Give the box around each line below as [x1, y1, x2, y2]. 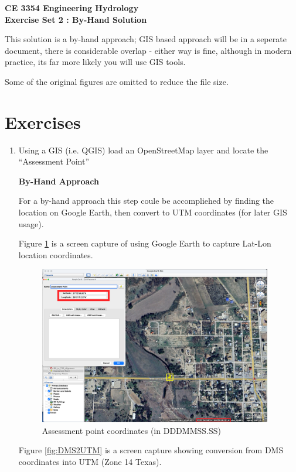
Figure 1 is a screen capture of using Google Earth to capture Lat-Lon [18, 237, 271, 249]
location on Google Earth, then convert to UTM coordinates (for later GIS [18, 206, 287, 218]
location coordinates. [18, 248, 93, 261]
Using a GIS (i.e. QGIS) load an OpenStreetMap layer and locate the [18, 143, 268, 156]
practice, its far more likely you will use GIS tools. [5, 56, 186, 68]
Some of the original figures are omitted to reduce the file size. [5, 75, 229, 87]
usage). [18, 217, 44, 230]
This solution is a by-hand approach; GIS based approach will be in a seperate [5, 33, 287, 45]
